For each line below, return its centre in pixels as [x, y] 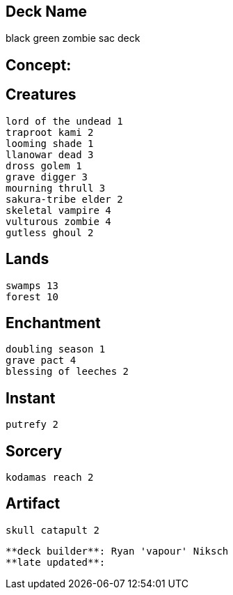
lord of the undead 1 [64, 121]
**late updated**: [56, 562]
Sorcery [34, 451]
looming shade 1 [50, 143]
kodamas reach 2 [50, 478]
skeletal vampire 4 [58, 210]
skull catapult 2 [53, 530]
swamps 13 [32, 285]
